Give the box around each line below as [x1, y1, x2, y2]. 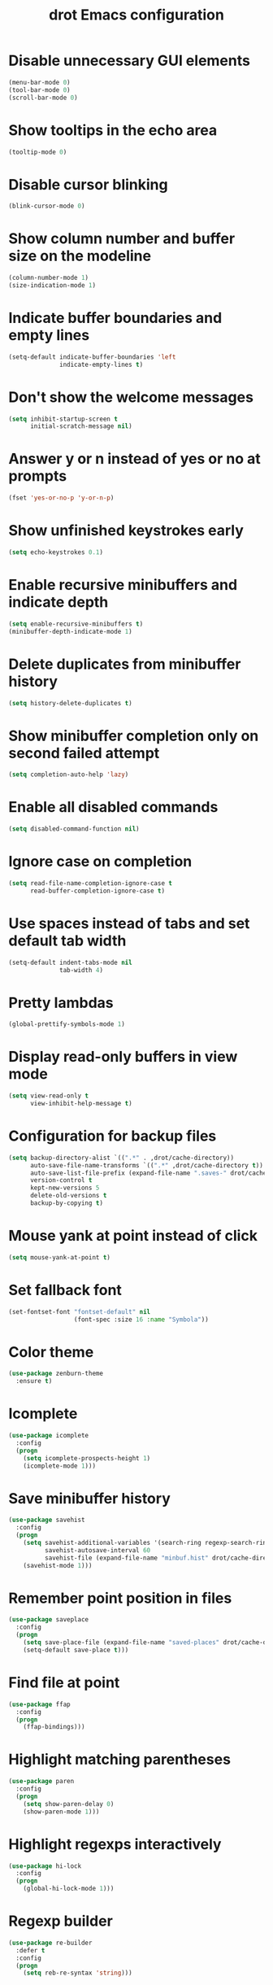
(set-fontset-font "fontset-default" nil [8, 1307, 151, 1315]
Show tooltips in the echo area [8, 120, 218, 139]
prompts [8, 467, 67, 486]
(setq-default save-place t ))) [23, 1646, 129, 1654]
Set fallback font [8, 1280, 122, 1299]
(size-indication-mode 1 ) [8, 281, 96, 290]
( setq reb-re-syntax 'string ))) [23, 1969, 132, 1978]
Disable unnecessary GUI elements [8, 51, 250, 70]
